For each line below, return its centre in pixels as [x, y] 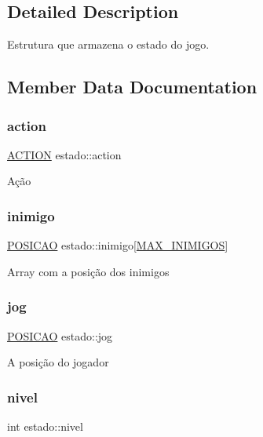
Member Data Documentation [132, 87]
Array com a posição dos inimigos [88, 271]
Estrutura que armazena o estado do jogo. [108, 44]
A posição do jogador [58, 362]
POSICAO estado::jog [60, 335]
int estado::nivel [45, 426]
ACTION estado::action [64, 154]
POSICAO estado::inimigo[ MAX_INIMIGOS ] [118, 245]
